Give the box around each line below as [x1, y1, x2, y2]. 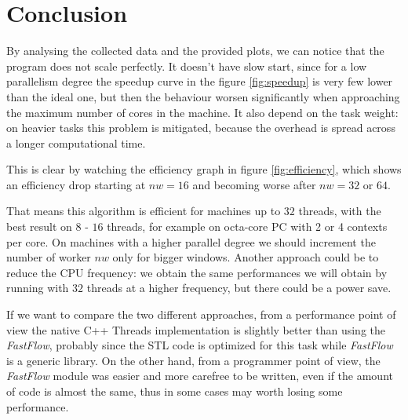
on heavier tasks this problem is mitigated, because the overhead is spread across [6, 119, 395, 136]
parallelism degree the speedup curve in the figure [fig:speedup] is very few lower [6, 73, 393, 89]
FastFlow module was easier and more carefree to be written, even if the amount [6, 367, 393, 384]
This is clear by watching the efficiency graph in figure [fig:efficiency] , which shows [6, 161, 402, 177]
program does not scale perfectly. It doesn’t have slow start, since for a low [6, 57, 367, 74]
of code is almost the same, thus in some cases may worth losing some [6, 383, 343, 399]
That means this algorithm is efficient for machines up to [6, 203, 281, 219]
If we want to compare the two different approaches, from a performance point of [6, 306, 396, 323]
